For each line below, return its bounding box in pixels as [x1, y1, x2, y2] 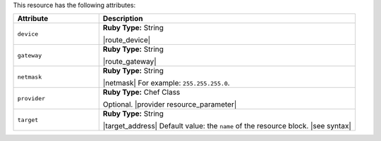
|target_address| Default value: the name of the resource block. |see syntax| [102, 121, 352, 131]
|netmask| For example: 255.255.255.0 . [102, 78, 230, 88]
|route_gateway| [102, 57, 157, 67]
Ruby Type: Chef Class [102, 88, 181, 98]
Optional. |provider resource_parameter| [102, 100, 237, 109]
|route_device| [102, 35, 151, 45]
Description [102, 14, 143, 24]
